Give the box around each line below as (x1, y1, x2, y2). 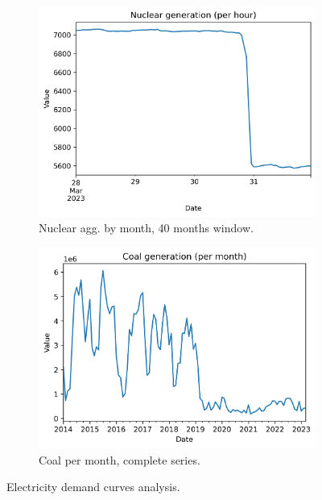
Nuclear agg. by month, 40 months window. (39, 219, 254, 236)
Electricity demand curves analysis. (6, 478, 180, 495)
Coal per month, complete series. (39, 451, 200, 468)
